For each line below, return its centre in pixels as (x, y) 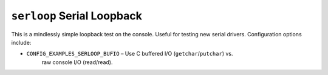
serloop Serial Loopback (77, 16)
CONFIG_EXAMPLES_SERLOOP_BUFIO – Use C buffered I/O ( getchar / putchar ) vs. (130, 54)
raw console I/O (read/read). (77, 62)
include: (21, 42)
